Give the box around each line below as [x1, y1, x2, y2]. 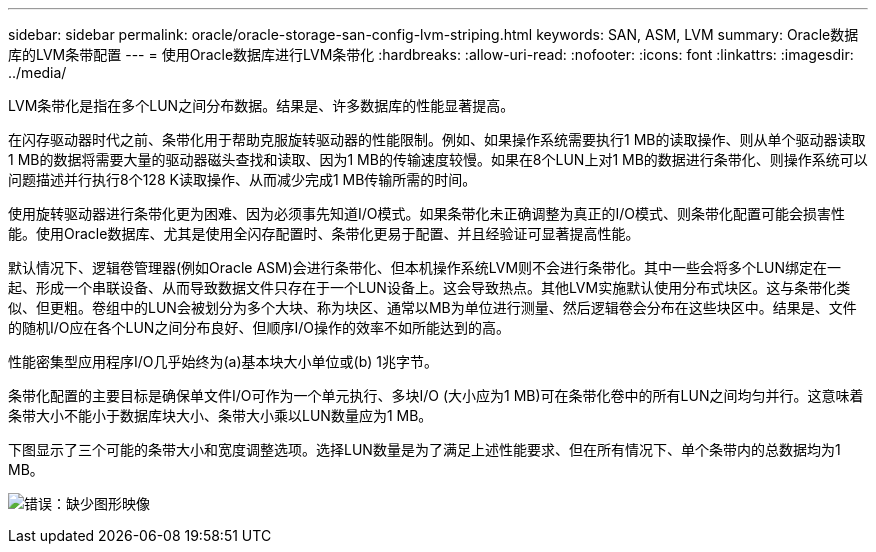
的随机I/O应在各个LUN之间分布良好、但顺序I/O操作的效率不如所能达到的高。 [8, 319, 510, 336]
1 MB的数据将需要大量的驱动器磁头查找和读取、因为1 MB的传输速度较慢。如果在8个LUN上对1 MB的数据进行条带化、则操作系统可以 [8, 151, 868, 168]
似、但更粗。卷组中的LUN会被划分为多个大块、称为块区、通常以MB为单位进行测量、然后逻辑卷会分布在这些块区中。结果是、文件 [8, 299, 857, 316]
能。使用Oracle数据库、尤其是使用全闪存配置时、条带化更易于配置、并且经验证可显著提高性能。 [8, 225, 640, 242]
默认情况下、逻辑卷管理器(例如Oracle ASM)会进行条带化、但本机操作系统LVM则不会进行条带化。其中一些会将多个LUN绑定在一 [8, 259, 841, 276]
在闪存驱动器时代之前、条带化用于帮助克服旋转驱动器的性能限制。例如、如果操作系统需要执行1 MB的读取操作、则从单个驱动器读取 [8, 131, 866, 148]
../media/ [8, 64, 67, 81]
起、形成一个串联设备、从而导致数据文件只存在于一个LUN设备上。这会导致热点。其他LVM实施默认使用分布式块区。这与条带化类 [8, 279, 851, 296]
